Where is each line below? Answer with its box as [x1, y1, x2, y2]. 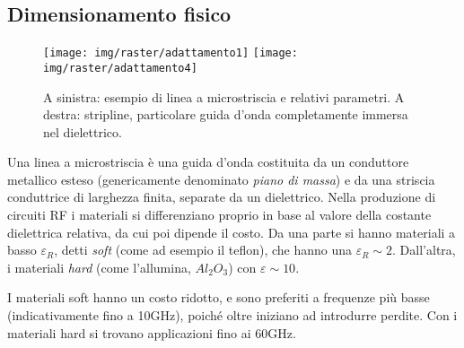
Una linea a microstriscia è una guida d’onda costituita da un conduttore [7, 152, 409, 171]
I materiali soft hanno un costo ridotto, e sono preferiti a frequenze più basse [7, 288, 430, 307]
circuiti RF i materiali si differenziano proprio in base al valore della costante [7, 205, 432, 224]
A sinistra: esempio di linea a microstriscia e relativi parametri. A [43, 87, 405, 106]
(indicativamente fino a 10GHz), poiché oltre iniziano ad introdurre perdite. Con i [7, 306, 458, 325]
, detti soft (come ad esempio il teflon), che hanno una [54, 240, 353, 259]
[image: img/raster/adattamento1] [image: [43, 47, 298, 60]
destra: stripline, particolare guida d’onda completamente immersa [43, 105, 408, 124]
